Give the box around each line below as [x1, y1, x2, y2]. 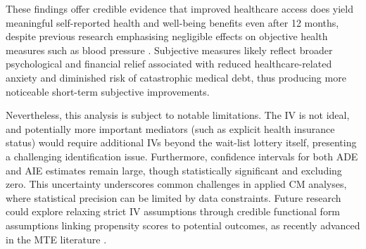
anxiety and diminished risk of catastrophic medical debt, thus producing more [6, 70, 346, 84]
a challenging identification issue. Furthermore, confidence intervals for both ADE [6, 148, 358, 163]
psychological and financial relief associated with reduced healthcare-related [6, 56, 332, 71]
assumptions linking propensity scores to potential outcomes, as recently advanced [6, 217, 360, 232]
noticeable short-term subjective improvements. [6, 84, 210, 98]
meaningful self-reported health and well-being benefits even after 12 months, [6, 15, 339, 30]
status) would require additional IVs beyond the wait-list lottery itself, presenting [6, 135, 357, 150]
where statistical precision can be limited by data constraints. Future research [6, 190, 341, 205]
